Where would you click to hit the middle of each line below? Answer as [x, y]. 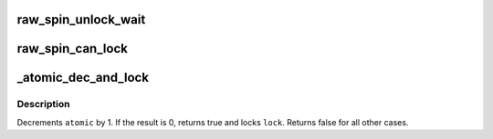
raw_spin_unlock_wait [81, 20]
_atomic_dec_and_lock [83, 78]
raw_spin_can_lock [72, 49]
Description [43, 104]
